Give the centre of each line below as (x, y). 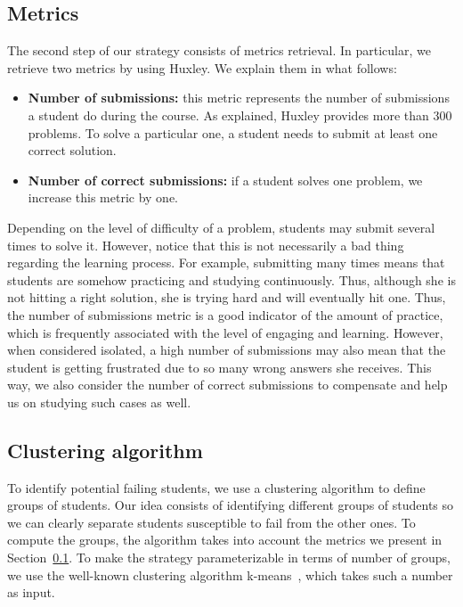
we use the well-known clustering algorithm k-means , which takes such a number (230, 574)
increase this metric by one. (103, 197)
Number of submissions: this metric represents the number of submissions (239, 98)
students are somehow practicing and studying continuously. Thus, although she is (231, 279)
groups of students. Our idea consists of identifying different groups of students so (231, 505)
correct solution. (72, 150)
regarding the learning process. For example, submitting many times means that (226, 262)
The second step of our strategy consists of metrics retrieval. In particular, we (219, 50)
